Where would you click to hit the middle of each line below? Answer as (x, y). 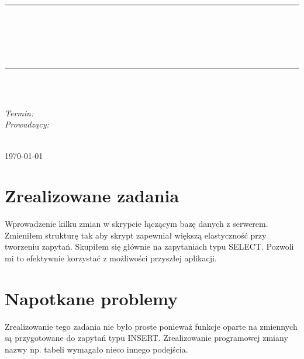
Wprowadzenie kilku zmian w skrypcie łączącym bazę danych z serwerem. (137, 224)
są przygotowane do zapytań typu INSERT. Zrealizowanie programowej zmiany (146, 338)
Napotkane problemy (91, 298)
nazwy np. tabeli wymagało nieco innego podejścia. (96, 349)
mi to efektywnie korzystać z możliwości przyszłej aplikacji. (111, 258)
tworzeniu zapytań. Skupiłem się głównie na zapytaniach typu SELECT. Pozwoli (149, 246)
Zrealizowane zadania (92, 196)
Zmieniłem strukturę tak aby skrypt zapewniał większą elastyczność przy (136, 235)
